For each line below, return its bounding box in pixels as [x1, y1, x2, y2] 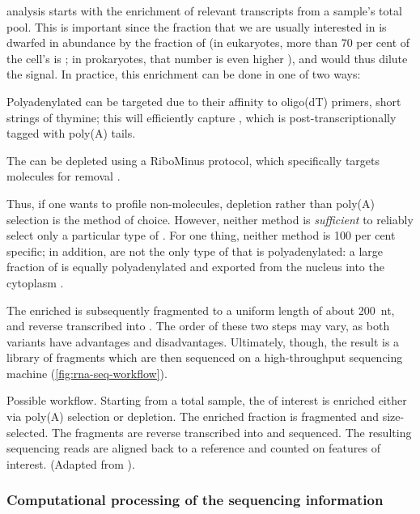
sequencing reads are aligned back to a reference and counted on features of [6, 440, 381, 457]
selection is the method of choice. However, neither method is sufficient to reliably [6, 210, 414, 227]
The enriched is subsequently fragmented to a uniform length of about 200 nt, [6, 301, 395, 318]
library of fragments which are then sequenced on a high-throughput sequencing [6, 349, 403, 366]
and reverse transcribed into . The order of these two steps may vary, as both [6, 317, 390, 334]
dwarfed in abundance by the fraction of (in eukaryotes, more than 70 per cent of [6, 34, 410, 51]
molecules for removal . [6, 168, 121, 185]
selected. [6, 423, 49, 440]
